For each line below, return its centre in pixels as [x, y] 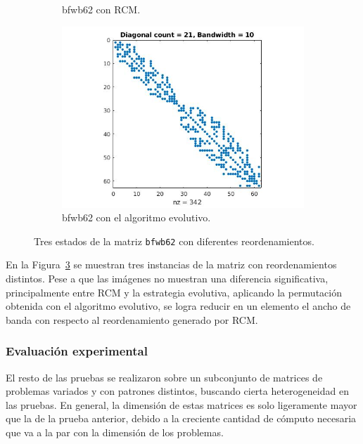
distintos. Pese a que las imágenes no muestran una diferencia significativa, [167, 279]
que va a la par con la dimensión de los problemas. [115, 432]
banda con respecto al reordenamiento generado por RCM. [132, 319]
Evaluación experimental [77, 351]
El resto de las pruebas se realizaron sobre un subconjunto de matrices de [164, 377]
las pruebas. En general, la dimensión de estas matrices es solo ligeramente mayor [181, 404]
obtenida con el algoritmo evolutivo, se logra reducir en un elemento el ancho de [178, 306]
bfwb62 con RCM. [101, 9]
